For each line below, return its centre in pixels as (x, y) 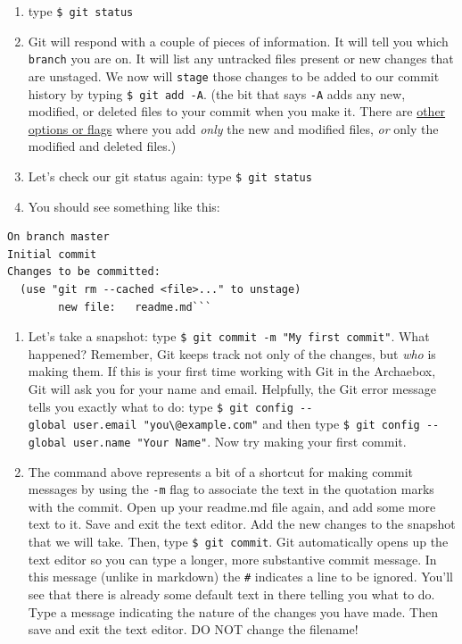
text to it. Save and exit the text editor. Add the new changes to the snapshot (242, 524)
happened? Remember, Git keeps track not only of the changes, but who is (232, 353)
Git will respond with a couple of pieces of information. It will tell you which (238, 41)
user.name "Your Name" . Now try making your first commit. (239, 441)
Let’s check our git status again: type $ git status (170, 176)
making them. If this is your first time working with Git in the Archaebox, (232, 371)
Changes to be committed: (84, 272)
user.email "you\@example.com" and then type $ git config (246, 424)
